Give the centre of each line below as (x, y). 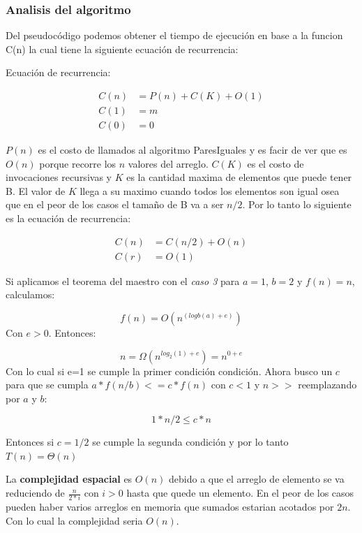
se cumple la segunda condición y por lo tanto (190, 442)
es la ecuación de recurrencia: (68, 218)
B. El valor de (36, 190)
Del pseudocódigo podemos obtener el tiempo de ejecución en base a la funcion (174, 35)
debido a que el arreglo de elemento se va (257, 479)
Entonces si (30, 442)
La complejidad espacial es (69, 479)
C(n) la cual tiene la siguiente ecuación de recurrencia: (122, 49)
